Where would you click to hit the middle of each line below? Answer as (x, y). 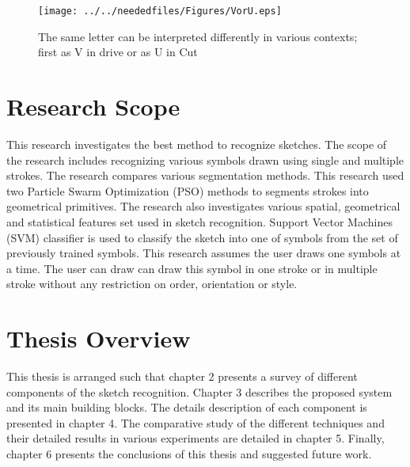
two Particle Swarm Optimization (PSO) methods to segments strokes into (188, 190)
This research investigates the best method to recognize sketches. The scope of (197, 144)
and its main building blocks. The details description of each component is (187, 407)
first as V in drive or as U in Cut (118, 52)
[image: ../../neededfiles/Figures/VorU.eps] (160, 11)
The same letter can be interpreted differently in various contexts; (198, 36)
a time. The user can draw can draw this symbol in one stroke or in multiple (192, 268)
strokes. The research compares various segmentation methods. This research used (205, 175)
